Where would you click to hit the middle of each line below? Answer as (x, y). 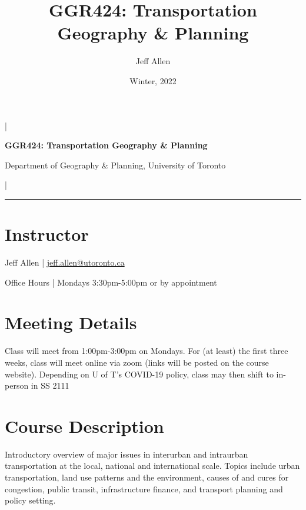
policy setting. (30, 500)
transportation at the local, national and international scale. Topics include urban (152, 466)
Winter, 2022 (153, 80)
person (17, 385)
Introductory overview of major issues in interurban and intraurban (127, 454)
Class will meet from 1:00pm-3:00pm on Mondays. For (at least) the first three (147, 351)
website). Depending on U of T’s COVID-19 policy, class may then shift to (139, 374)
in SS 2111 (50, 385)
